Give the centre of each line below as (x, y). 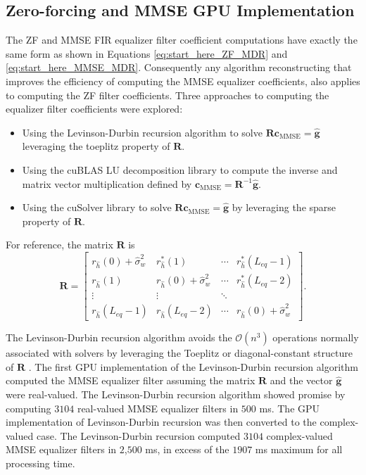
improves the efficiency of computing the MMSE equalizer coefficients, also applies (183, 81)
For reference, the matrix (59, 245)
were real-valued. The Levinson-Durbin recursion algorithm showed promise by (176, 394)
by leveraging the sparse (284, 207)
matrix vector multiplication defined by (107, 183)
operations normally (316, 337)
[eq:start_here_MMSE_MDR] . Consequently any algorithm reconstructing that (179, 67)
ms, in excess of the (187, 449)
